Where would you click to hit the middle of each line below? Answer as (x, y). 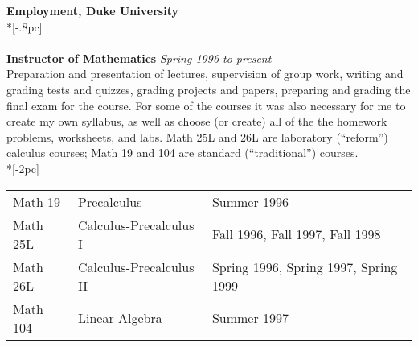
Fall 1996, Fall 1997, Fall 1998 (296, 234)
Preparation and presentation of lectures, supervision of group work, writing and (205, 74)
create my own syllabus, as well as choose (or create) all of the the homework (197, 121)
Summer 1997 (250, 318)
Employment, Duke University (92, 10)
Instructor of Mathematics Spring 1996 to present (139, 58)
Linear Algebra (120, 318)
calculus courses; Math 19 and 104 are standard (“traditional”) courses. (182, 153)
